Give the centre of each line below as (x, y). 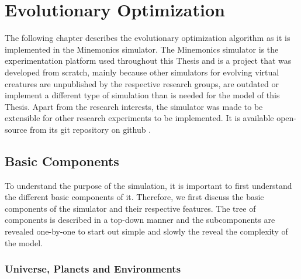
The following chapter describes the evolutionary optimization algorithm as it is (148, 38)
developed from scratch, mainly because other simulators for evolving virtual (142, 72)
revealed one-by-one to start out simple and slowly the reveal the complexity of (146, 231)
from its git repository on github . (90, 129)
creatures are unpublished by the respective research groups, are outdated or (142, 83)
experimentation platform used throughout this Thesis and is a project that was (148, 61)
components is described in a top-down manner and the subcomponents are (140, 220)
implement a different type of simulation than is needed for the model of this (142, 95)
